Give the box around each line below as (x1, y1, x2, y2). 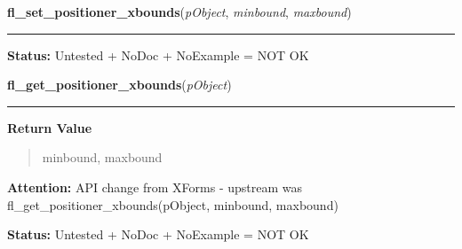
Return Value (7, 118, 92, 136)
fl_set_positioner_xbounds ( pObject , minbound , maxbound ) (7, 3, 352, 20)
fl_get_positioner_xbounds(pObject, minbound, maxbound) (7, 195, 339, 214)
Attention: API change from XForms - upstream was (7, 177, 302, 196)
